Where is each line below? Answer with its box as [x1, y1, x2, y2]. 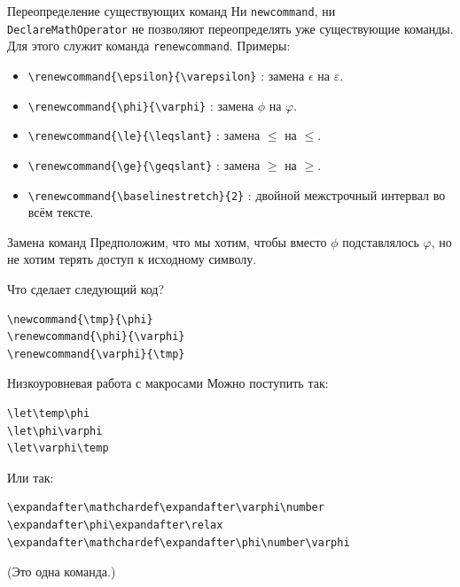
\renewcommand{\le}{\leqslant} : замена [27, 126, 261, 144]
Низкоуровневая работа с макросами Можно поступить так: [7, 374, 329, 392]
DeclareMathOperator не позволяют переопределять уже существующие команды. [7, 19, 454, 37]
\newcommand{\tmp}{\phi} [7, 313, 153, 326]
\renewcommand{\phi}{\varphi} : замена [27, 96, 253, 114]
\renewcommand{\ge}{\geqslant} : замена [27, 155, 261, 174]
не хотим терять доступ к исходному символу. [7, 250, 257, 268]
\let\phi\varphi [7, 424, 103, 437]
